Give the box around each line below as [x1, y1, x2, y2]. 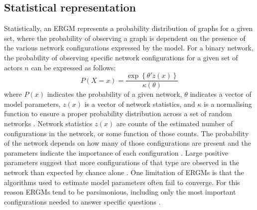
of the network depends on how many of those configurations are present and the [4, 138, 251, 148]
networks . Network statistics [4, 118, 93, 129]
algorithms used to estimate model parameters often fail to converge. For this [4, 177, 240, 187]
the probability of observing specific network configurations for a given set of [4, 52, 238, 62]
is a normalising [204, 98, 252, 109]
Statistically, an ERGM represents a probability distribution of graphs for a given [4, 23, 253, 33]
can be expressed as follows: [31, 62, 116, 72]
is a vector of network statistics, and [84, 98, 195, 109]
